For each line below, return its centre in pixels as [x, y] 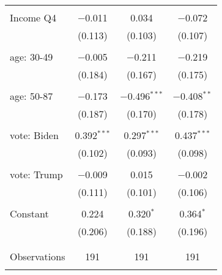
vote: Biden [34, 135]
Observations [38, 256]
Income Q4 [33, 17]
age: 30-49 [31, 57]
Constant [29, 213]
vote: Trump [36, 174]
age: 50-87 [31, 96]
